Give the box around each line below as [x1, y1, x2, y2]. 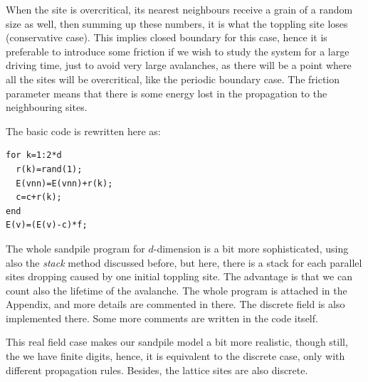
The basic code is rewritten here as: [6, 123, 161, 138]
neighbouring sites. [6, 100, 88, 115]
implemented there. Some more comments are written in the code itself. [6, 310, 318, 325]
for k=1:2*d [6, 150, 62, 161]
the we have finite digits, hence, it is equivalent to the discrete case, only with [6, 349, 345, 364]
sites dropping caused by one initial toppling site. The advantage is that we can [6, 269, 352, 284]
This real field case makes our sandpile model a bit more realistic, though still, [6, 334, 348, 349]
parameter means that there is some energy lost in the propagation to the [6, 85, 327, 100]
